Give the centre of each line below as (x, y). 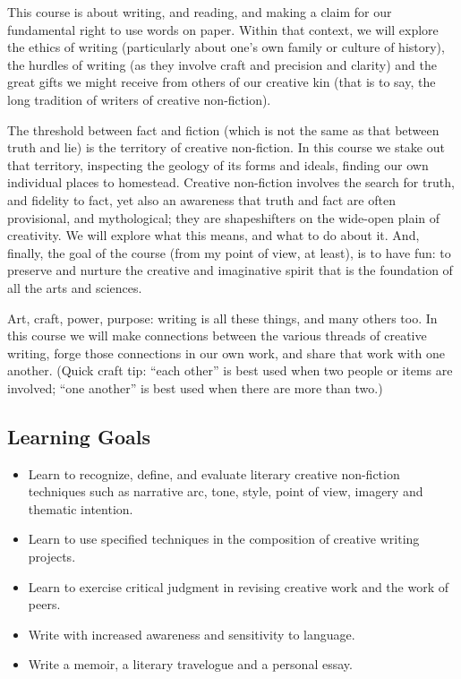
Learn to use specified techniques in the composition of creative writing (224, 539)
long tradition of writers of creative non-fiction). (139, 99)
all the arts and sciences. (75, 287)
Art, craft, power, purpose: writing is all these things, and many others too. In (222, 318)
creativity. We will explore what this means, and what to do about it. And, (213, 235)
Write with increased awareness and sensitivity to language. (192, 634)
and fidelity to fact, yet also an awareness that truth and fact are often (201, 199)
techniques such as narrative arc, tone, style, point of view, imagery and (226, 491)
